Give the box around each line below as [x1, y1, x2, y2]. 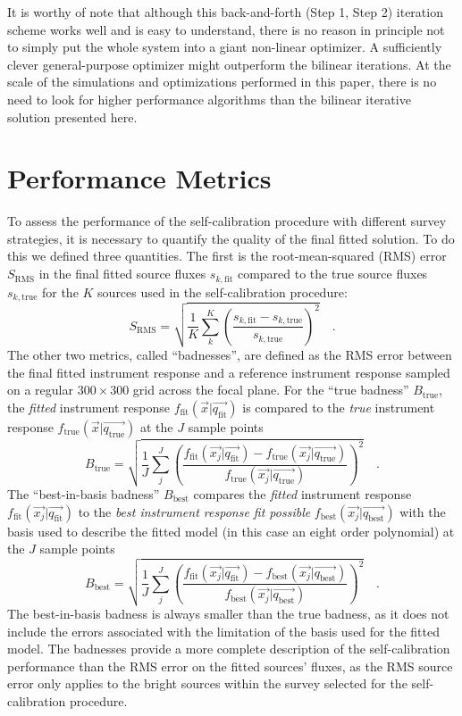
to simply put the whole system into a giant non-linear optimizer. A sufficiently [7, 37, 442, 56]
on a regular [7, 380, 73, 399]
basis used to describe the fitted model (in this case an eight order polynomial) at [7, 521, 455, 540]
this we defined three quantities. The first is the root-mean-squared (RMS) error [7, 246, 447, 265]
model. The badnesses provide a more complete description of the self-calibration [7, 639, 450, 658]
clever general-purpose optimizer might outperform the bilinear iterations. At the [7, 54, 451, 73]
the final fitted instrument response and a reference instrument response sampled [7, 362, 450, 381]
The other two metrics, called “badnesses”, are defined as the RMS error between [7, 346, 452, 364]
